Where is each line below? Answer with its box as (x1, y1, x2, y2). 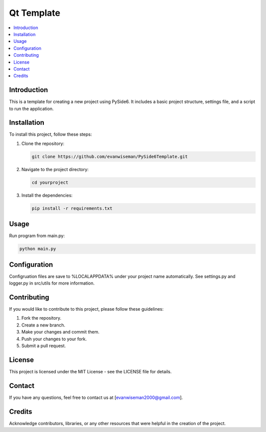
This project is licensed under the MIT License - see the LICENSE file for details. (9, 368, 172, 374)
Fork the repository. (21, 315, 62, 321)
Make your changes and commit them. (21, 329, 100, 335)
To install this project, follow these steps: (9, 131, 92, 138)
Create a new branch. (21, 322, 66, 328)
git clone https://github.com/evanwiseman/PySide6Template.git (32, 153, 188, 159)
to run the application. (9, 106, 54, 111)
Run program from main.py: (9, 233, 65, 239)
